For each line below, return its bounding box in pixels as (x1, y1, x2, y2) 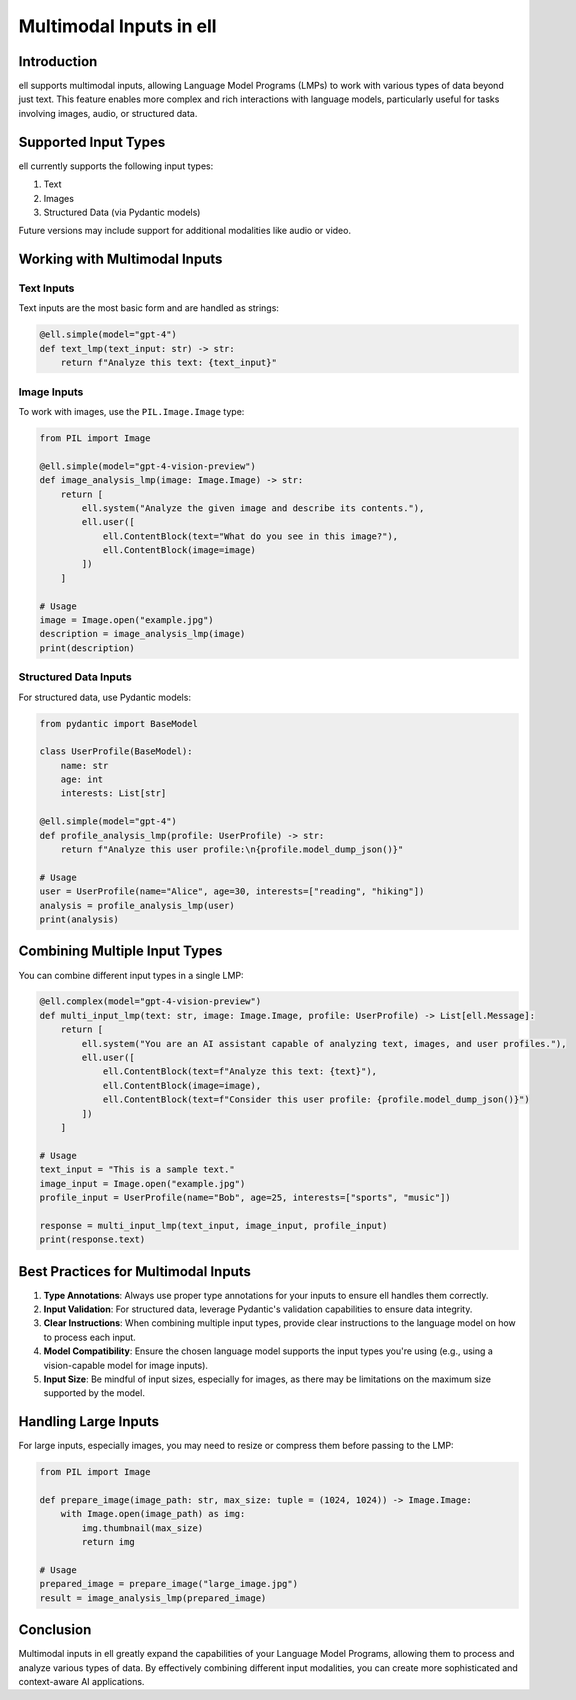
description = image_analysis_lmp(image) (39, 628, 246, 640)
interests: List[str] (60, 788, 167, 799)
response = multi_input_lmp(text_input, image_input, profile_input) (39, 1220, 388, 1231)
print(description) (39, 642, 135, 654)
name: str (60, 760, 109, 771)
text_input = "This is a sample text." (39, 1164, 235, 1175)
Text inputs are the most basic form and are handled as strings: (18, 302, 280, 314)
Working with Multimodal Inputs (18, 251, 223, 268)
